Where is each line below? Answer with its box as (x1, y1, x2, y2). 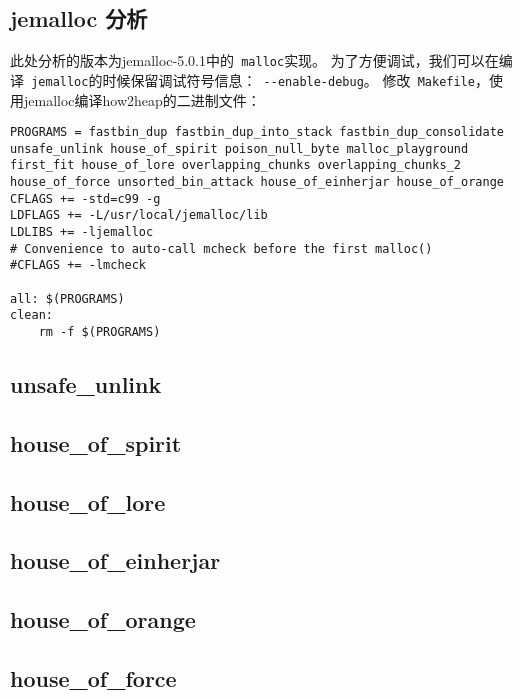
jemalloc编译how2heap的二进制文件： (23, 89, 261, 110)
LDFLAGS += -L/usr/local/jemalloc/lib (10, 208, 268, 223)
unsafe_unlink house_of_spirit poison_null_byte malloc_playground (10, 141, 469, 156)
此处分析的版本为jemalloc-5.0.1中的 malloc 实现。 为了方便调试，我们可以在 (10, 50, 499, 71)
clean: (10, 308, 53, 323)
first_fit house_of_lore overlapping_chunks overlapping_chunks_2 (10, 158, 462, 173)
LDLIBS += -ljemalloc (10, 225, 154, 240)
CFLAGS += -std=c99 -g (10, 191, 161, 206)
